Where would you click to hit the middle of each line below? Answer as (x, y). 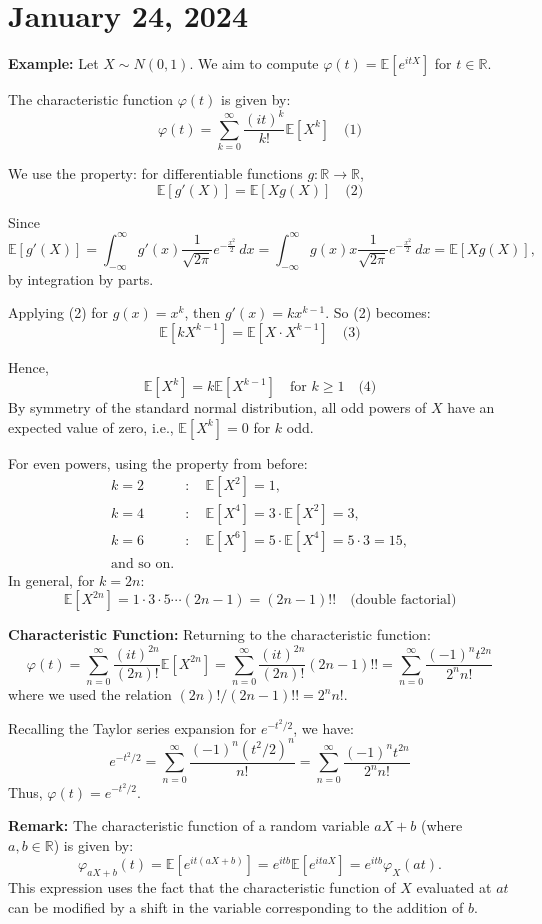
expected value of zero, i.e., (91, 426)
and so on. (143, 563)
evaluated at (454, 887)
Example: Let (53, 63)
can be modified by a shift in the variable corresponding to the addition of (236, 906)
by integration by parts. (81, 278)
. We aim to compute (254, 63)
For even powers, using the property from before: (158, 462)
